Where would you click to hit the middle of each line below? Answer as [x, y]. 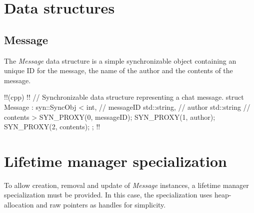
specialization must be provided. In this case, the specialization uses [108, 195]
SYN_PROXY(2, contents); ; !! [52, 127]
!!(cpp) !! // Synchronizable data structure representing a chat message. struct [124, 97]
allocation [19, 205]
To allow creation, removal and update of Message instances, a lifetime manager [126, 185]
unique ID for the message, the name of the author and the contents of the [118, 70]
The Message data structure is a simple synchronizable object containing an [120, 60]
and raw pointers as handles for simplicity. [101, 205]
